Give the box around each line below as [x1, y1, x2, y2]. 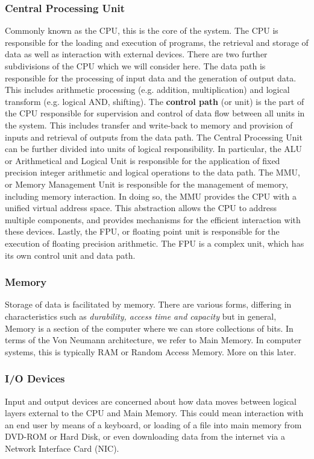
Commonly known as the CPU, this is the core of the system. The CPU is [5, 24, 278, 37]
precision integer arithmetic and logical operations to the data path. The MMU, [5, 166, 300, 179]
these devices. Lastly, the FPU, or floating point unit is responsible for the [5, 225, 280, 238]
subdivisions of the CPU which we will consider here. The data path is [5, 60, 266, 72]
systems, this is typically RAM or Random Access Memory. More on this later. [5, 345, 297, 358]
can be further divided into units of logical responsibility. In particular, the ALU [5, 142, 303, 155]
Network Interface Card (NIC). [5, 442, 119, 454]
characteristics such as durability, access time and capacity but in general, [5, 309, 277, 322]
